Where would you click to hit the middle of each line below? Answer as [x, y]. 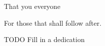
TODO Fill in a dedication [44, 39]
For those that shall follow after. [53, 23]
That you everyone [32, 6]
